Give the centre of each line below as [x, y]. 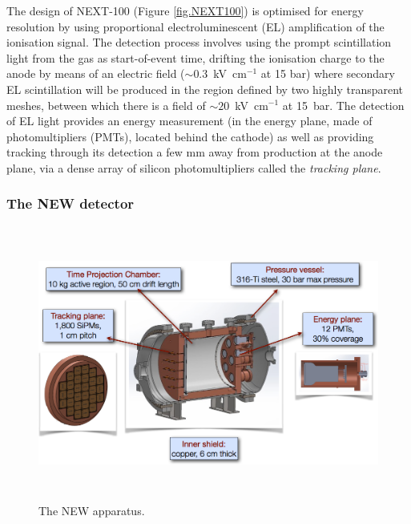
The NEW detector [71, 203]
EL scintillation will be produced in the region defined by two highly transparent [205, 89]
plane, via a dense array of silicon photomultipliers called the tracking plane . [194, 167]
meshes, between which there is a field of [106, 105]
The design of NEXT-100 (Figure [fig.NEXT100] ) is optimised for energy [185, 10]
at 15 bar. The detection [343, 105]
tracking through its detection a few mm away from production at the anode [195, 152]
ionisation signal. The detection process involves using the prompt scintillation [199, 42]
